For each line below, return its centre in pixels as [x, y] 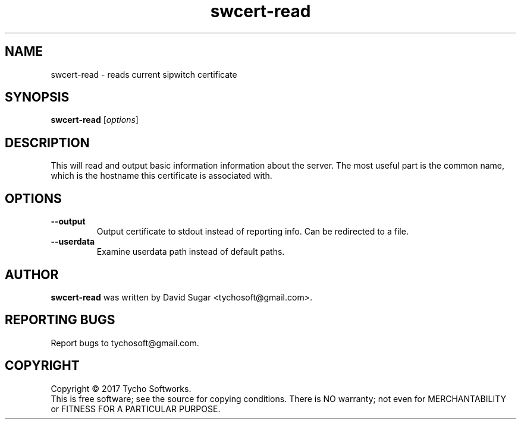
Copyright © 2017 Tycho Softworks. [121, 388]
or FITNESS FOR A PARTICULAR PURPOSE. [136, 409]
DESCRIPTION [47, 143]
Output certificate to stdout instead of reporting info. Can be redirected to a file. [252, 232]
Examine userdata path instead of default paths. [191, 252]
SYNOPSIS [37, 97]
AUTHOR [32, 274]
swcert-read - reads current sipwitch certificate [144, 74]
